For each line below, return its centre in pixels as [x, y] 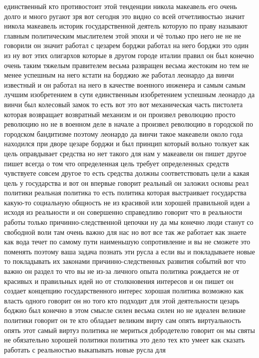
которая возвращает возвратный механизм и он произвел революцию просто [120, 114]
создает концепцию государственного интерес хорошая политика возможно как [124, 291]
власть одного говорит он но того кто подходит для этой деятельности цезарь [122, 300]
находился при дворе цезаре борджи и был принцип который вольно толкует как [127, 143]
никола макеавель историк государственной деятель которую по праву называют [126, 26]
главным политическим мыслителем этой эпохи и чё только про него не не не [123, 35]
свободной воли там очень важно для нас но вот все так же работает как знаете [125, 232]
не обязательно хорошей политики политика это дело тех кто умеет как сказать [125, 340]
